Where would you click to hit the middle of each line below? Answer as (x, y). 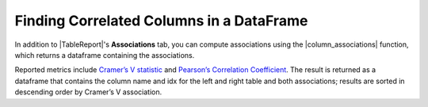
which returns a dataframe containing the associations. (105, 55)
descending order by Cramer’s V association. (88, 92)
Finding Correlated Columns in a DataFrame (161, 21)
